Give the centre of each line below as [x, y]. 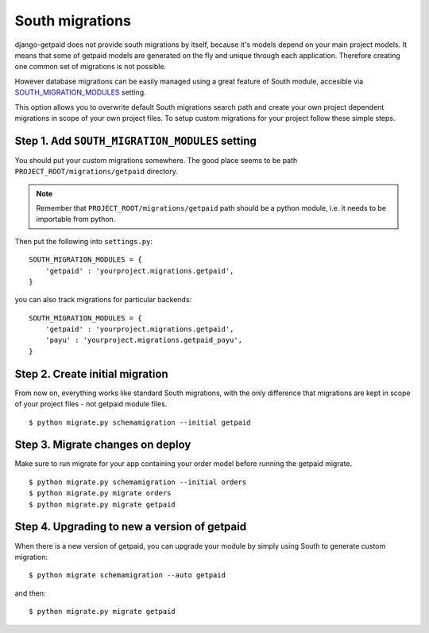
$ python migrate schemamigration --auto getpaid [128, 575]
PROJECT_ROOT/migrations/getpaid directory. [97, 172]
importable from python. [76, 219]
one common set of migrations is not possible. [91, 67]
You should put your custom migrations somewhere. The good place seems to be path [156, 160]
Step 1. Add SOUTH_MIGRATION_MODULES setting [136, 140]
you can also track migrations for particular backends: [103, 300]
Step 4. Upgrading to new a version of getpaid [130, 527]
